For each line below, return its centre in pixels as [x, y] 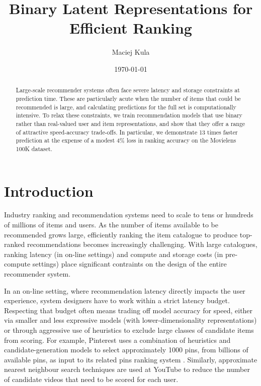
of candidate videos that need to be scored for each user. [91, 379]
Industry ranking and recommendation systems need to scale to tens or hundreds [129, 215]
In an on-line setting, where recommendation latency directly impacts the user [125, 290]
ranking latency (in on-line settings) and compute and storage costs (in [114, 254]
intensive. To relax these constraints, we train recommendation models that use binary [129, 115]
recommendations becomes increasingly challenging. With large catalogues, [142, 244]
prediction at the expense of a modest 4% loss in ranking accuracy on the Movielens [126, 140]
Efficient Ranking [131, 28]
